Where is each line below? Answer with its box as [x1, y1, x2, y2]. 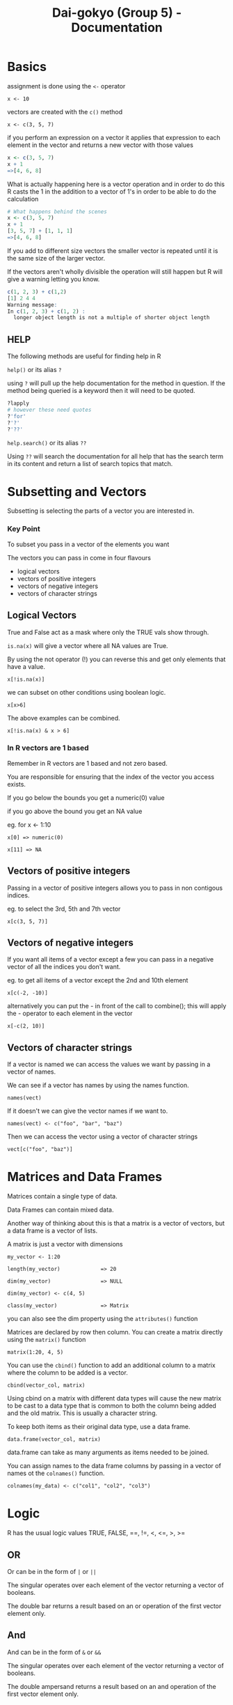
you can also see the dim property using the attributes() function [7, 1315, 198, 1323]
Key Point [7, 524, 40, 534]
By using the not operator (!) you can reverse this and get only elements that [7, 655, 226, 663]
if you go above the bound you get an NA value [7, 807, 143, 815]
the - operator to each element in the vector [7, 1009, 134, 1018]
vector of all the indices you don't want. [7, 963, 121, 971]
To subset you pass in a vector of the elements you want [7, 540, 170, 548]
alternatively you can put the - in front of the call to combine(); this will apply [7, 1002, 227, 1010]
